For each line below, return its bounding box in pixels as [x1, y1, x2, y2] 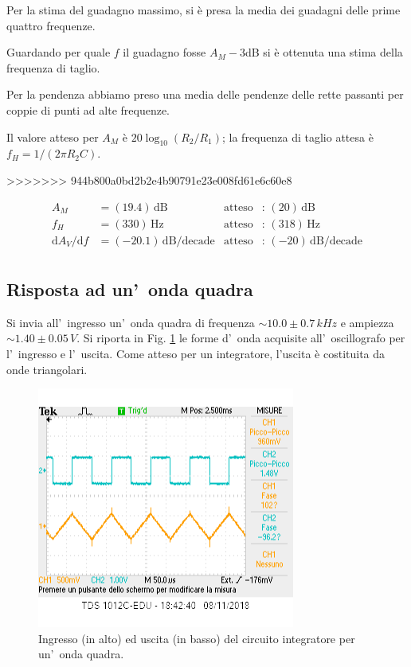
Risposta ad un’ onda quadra [6, 277, 253, 302]
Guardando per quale [6, 44, 111, 60]
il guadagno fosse [123, 44, 206, 60]
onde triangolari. [6, 361, 88, 377]
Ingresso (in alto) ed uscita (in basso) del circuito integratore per [38, 630, 355, 646]
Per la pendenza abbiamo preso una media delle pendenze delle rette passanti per [6, 86, 404, 103]
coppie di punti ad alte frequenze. [6, 101, 170, 118]
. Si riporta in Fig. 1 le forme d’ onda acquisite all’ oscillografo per [76, 330, 405, 346]
